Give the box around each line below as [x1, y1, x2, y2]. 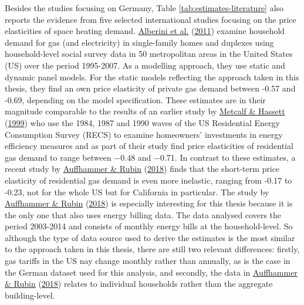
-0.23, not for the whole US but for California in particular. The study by [5, 185, 269, 198]
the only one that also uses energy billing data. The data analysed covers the [5, 208, 282, 221]
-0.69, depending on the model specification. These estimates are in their [5, 93, 266, 106]
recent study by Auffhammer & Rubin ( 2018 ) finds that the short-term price [5, 162, 280, 175]
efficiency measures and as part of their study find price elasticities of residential [5, 140, 293, 152]
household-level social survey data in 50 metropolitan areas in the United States [5, 48, 293, 60]
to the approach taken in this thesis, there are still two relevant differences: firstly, [5, 243, 300, 255]
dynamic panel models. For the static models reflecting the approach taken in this [5, 70, 299, 83]
